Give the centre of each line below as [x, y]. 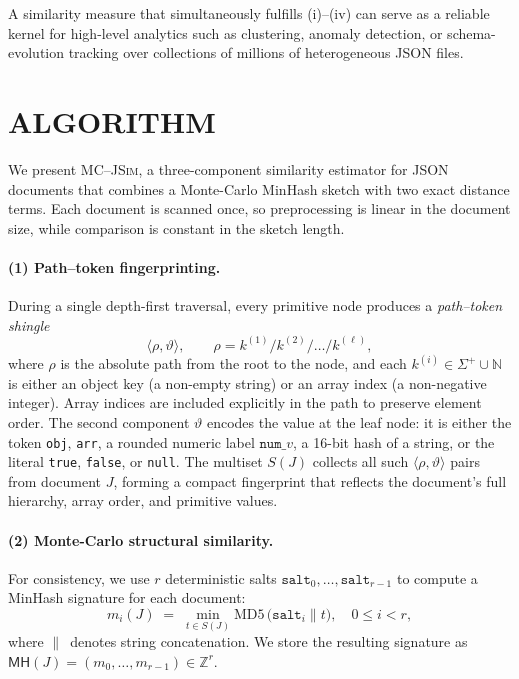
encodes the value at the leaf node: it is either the [359, 421]
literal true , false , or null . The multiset [135, 461]
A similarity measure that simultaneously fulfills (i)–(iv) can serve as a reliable [249, 13]
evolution [36, 52]
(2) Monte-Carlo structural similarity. [141, 539]
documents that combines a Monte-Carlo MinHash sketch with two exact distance [259, 188]
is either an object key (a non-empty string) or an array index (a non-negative [247, 382]
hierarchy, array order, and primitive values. [143, 500]
